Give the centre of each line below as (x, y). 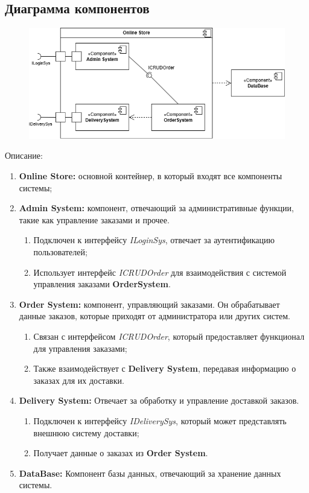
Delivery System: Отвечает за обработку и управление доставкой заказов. (159, 400)
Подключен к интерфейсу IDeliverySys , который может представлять (160, 420)
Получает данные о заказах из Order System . (121, 453)
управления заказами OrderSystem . (102, 284)
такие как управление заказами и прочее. (94, 219)
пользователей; (60, 252)
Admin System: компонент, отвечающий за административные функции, (156, 208)
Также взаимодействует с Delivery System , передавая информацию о (165, 368)
